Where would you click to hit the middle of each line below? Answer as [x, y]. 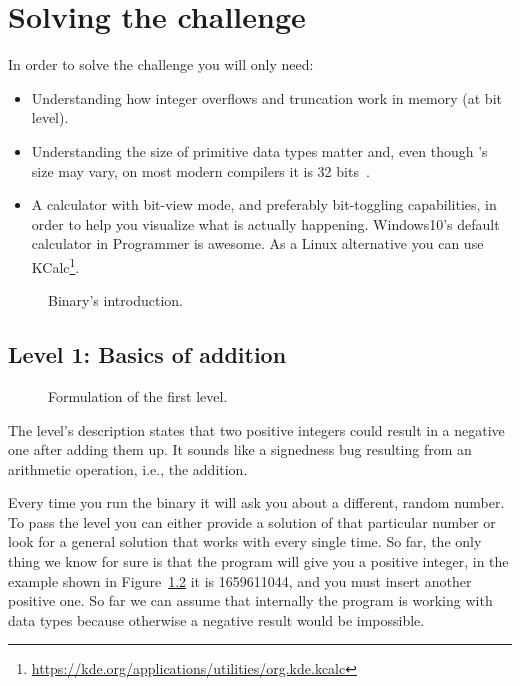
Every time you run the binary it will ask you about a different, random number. [256, 502]
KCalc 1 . [55, 265]
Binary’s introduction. [115, 300]
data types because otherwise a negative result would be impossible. [216, 619]
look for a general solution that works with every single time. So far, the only [245, 541]
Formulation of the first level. [138, 395]
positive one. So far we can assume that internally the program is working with [250, 600]
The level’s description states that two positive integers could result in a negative [256, 429]
